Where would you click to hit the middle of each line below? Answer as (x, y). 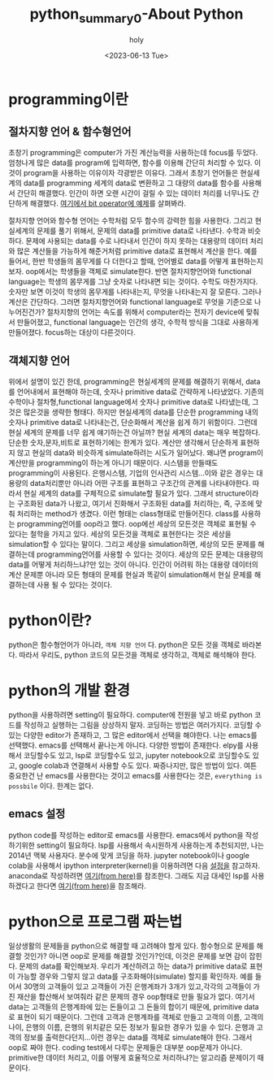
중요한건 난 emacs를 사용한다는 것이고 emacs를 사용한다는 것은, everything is (135, 776)
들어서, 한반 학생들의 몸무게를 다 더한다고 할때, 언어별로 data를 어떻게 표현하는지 (136, 262)
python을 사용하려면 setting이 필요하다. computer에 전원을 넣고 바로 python (131, 715)
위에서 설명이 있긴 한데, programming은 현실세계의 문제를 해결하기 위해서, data (134, 382)
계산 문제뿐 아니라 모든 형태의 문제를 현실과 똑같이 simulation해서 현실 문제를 (131, 575)
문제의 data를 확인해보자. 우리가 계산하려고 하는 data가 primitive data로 (133, 966)
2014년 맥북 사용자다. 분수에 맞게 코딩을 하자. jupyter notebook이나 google (129, 855)
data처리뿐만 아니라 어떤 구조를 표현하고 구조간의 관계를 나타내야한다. (140, 484)
